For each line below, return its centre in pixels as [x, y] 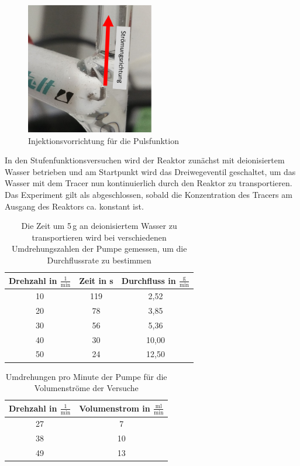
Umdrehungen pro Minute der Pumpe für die [86, 376]
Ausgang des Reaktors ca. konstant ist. [74, 206]
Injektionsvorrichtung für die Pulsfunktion [104, 140]
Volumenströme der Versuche [86, 388]
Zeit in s [96, 280]
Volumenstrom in [115, 408]
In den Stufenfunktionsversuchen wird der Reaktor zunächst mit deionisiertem [145, 160]
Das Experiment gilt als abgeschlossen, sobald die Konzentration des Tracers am [149, 194]
